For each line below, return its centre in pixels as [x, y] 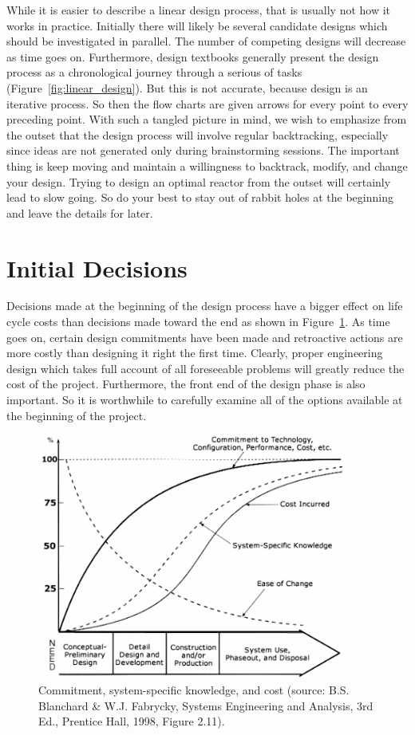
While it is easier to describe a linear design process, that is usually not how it [199, 10]
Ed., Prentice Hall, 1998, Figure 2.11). [132, 721]
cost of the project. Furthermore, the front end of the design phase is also [186, 384]
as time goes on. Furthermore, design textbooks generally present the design [193, 56]
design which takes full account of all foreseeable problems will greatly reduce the [206, 368]
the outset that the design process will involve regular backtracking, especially [198, 134]
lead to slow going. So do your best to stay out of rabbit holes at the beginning [200, 197]
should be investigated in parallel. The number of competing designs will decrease [206, 41]
